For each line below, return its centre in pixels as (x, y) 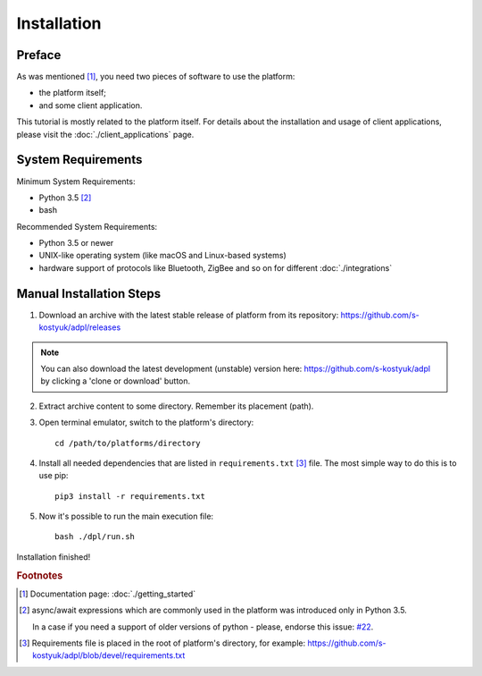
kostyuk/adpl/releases (80, 327)
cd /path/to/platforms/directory (128, 443)
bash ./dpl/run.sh (95, 537)
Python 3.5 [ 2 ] (65, 198)
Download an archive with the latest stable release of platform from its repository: (189, 315)
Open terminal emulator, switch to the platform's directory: (146, 422)
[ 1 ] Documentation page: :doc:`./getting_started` (108, 594)
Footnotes (40, 575)
